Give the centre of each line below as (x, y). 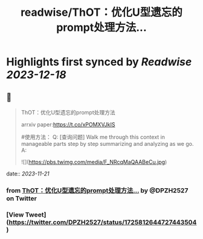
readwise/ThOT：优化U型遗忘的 (101, 12)
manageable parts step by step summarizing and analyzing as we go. (107, 144)
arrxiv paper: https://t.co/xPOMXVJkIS (68, 124)
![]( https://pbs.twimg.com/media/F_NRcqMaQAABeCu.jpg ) (94, 162)
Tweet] (36, 214)
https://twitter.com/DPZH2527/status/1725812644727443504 (103, 222)
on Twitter (22, 198)
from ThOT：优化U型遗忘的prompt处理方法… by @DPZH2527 (97, 190)
